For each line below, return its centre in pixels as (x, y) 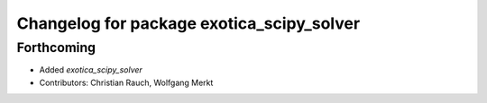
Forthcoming (56, 47)
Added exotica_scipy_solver (91, 70)
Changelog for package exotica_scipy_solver (188, 23)
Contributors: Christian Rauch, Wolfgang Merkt (126, 82)
